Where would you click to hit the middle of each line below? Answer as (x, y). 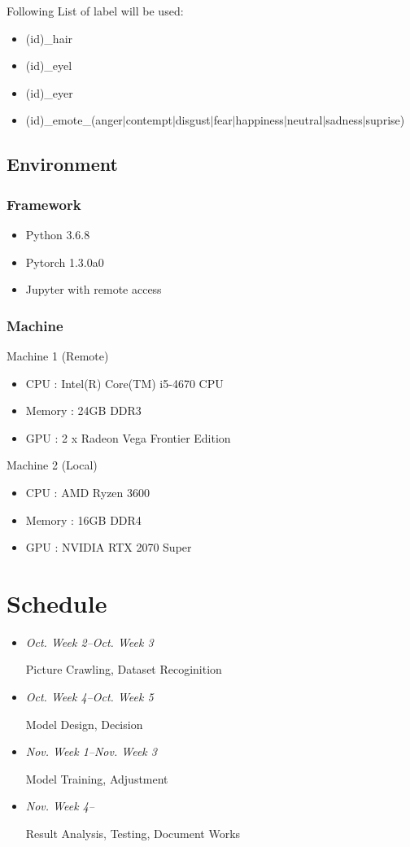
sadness (344, 120)
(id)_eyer (49, 92)
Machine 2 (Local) (52, 465)
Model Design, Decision (84, 724)
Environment (62, 164)
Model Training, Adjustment (97, 778)
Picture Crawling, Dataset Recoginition (124, 669)
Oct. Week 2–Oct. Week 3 (89, 642)
